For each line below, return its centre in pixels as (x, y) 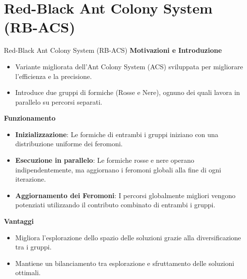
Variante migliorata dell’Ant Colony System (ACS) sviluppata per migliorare (129, 66)
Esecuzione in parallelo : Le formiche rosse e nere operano (105, 160)
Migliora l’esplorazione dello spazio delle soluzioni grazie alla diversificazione (128, 237)
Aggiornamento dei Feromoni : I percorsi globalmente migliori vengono (125, 195)
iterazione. (30, 179)
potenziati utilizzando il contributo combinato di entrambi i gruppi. (115, 205)
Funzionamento (30, 118)
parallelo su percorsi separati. (59, 101)
